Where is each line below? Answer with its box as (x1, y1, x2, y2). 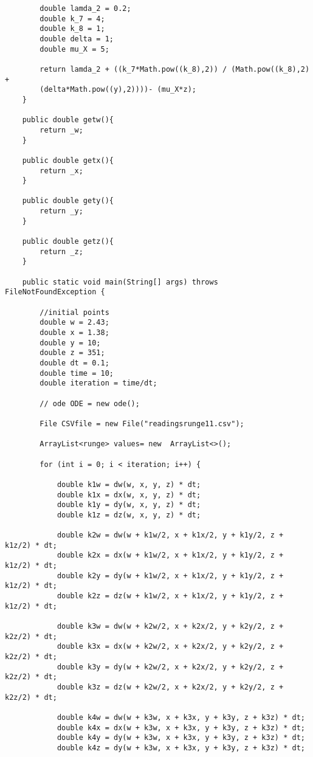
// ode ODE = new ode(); (40, 399, 140, 408)
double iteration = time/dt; (40, 379, 157, 388)
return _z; (40, 247, 83, 256)
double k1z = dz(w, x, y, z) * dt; (57, 510, 201, 519)
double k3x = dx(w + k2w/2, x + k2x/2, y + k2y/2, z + (57, 642, 284, 651)
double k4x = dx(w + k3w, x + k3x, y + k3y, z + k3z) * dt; (57, 723, 305, 732)
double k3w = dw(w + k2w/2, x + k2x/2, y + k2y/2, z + (57, 622, 284, 631)
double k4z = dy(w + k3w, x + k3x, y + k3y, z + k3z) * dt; (57, 743, 305, 752)
